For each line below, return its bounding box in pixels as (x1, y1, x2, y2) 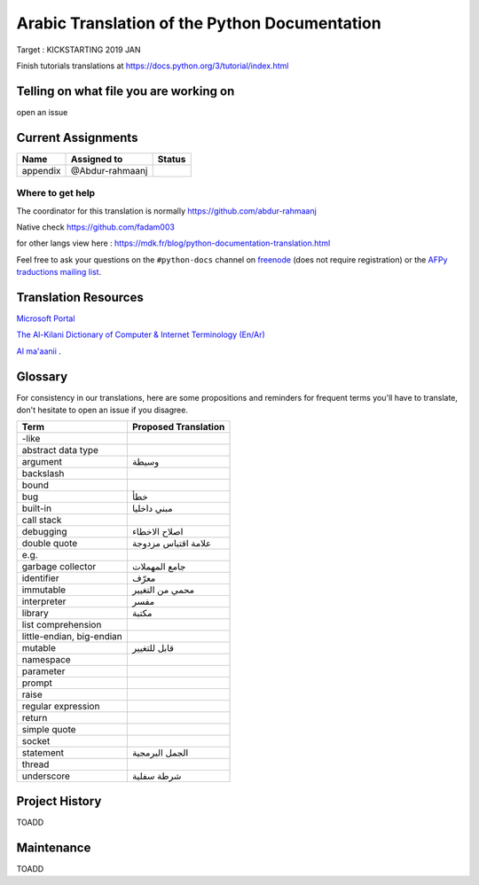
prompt (21, 677, 52, 689)
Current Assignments (16, 129, 138, 145)
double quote (21, 537, 78, 550)
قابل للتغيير (131, 642, 175, 654)
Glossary (16, 369, 68, 384)
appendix (21, 164, 61, 176)
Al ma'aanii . (16, 346, 62, 356)
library (21, 607, 49, 620)
